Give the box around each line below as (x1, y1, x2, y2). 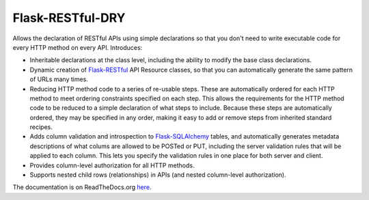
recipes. (29, 123, 53, 131)
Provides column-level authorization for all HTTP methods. (29, 161, 195, 169)
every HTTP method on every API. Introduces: (12, 43, 143, 51)
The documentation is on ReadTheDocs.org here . (12, 183, 152, 191)
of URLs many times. (29, 75, 89, 83)
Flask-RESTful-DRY (12, 10, 126, 25)
